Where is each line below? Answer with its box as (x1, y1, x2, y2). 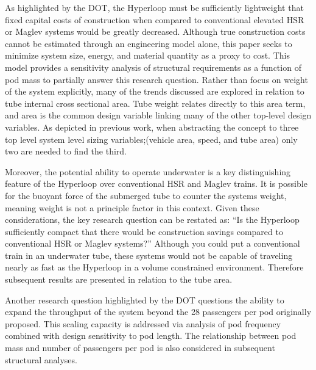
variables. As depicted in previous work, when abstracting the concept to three (5, 120, 299, 133)
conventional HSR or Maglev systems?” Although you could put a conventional (5, 237, 300, 250)
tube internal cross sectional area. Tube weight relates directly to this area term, (5, 96, 306, 109)
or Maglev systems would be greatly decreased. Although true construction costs (5, 25, 306, 38)
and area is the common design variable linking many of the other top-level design (5, 109, 312, 122)
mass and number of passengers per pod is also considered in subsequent (5, 341, 275, 354)
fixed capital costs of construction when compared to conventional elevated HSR (5, 13, 304, 26)
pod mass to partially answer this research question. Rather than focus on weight (5, 73, 308, 85)
